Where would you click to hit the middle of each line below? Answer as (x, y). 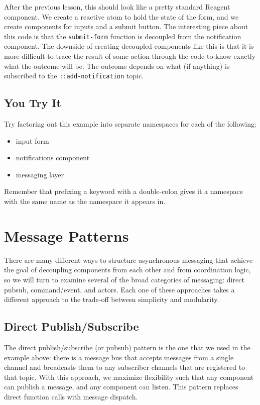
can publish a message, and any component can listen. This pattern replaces (121, 387)
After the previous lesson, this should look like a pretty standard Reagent (117, 7)
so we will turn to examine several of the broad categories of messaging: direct (124, 279)
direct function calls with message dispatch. (71, 396)
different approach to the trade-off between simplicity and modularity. (112, 299)
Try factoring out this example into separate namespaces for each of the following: (130, 124)
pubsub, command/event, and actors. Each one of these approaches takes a (119, 289)
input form (32, 140)
